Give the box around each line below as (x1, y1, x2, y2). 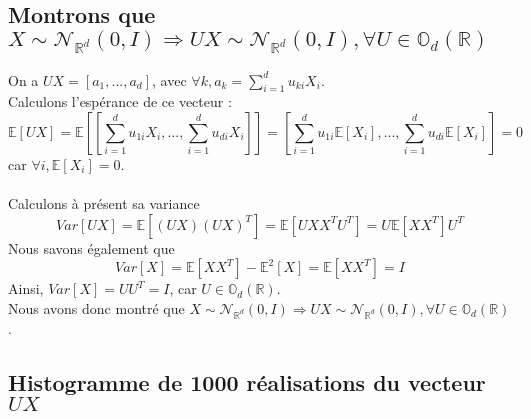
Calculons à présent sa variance (8, 193, 200, 214)
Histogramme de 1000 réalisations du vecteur (8, 366, 486, 397)
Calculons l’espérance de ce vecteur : (8, 91, 232, 112)
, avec (152, 69, 187, 90)
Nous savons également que (8, 237, 175, 258)
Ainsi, (8, 278, 44, 299)
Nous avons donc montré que (8, 297, 185, 318)
